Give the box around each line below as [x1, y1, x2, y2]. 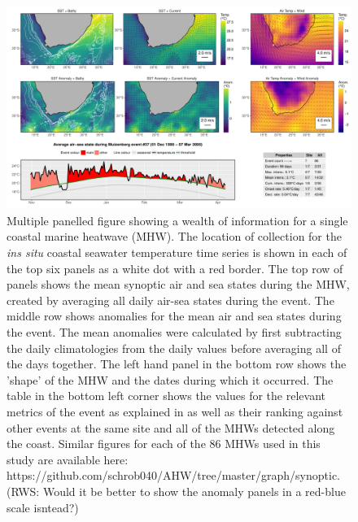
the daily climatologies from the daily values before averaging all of [7, 339, 341, 356]
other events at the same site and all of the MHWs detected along [7, 419, 335, 436]
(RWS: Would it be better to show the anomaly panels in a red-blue [7, 482, 346, 499]
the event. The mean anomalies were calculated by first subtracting [7, 324, 342, 341]
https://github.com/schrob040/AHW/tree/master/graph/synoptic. [7, 467, 341, 484]
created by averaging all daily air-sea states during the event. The [7, 291, 334, 308]
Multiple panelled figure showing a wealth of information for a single [7, 211, 348, 228]
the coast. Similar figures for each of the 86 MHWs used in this [7, 435, 321, 452]
